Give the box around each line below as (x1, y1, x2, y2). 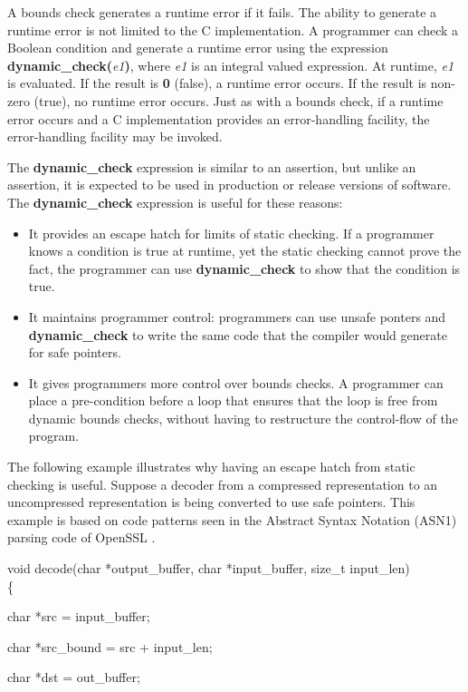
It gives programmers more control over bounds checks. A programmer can (28, 373, 444, 392)
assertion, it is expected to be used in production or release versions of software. (7, 175, 452, 194)
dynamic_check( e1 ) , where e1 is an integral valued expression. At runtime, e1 (7, 55, 454, 74)
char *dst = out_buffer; (7, 668, 140, 687)
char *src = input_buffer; (7, 607, 150, 626)
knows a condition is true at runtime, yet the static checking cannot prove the (28, 241, 462, 260)
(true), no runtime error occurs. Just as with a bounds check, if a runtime (33, 91, 444, 110)
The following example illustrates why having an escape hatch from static (7, 457, 415, 476)
